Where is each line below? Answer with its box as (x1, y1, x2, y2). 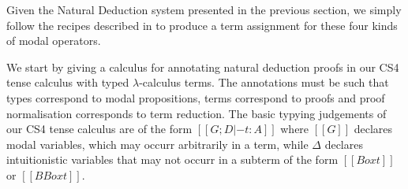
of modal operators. (6, 32, 101, 49)
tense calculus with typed (6, 74, 129, 91)
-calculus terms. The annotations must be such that (139, 74, 389, 91)
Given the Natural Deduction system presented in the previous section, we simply (6, 2, 402, 17)
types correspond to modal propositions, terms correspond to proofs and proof (6, 89, 385, 106)
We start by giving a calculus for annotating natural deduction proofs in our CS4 (6, 58, 399, 75)
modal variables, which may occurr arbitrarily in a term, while (6, 135, 309, 152)
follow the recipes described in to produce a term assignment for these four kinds (6, 17, 398, 33)
